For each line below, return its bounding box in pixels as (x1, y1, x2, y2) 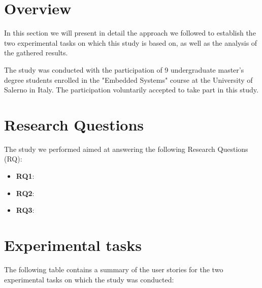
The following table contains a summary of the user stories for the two (4, 264, 223, 274)
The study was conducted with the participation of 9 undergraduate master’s (4, 64, 244, 75)
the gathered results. (4, 47, 68, 58)
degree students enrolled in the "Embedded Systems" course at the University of (4, 74, 253, 85)
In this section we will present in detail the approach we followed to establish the (4, 27, 256, 38)
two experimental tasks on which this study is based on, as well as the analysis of (4, 37, 257, 48)
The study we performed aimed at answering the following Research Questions (4, 143, 248, 154)
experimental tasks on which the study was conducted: (4, 274, 174, 284)
